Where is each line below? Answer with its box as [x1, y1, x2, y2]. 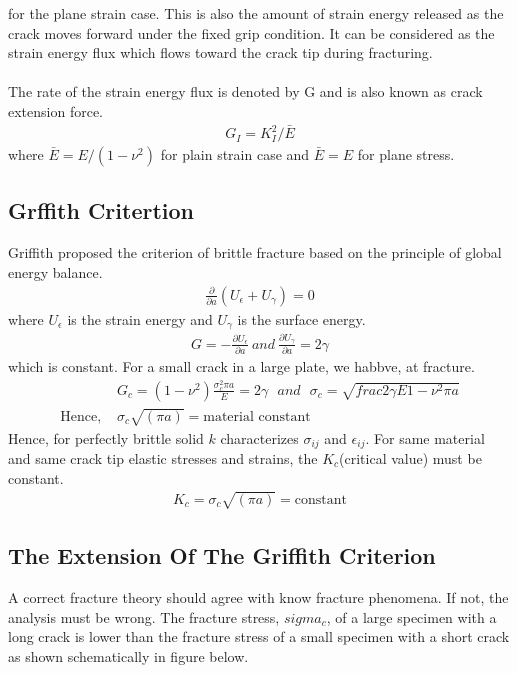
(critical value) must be [339, 447, 482, 468]
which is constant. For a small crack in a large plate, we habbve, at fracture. [8, 356, 475, 377]
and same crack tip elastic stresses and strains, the [8, 447, 318, 468]
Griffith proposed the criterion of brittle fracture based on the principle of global [8, 242, 502, 263]
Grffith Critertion [8, 195, 194, 226]
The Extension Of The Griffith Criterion [8, 540, 436, 571]
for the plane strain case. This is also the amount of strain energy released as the [8, 3, 504, 23]
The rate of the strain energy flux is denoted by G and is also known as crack [8, 81, 483, 102]
